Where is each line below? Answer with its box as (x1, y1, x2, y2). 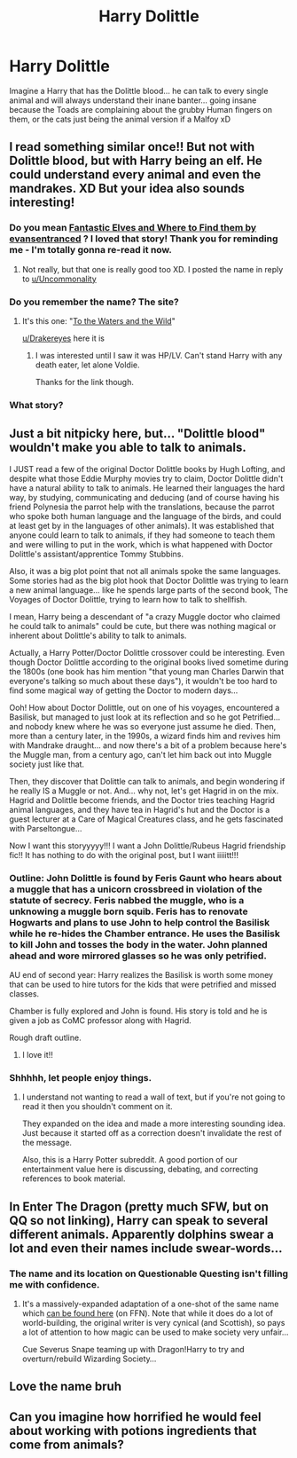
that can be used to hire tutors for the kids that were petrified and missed (9, 979, 277, 989)
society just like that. (9, 759, 85, 769)
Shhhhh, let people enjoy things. (9, 1071, 152, 1084)
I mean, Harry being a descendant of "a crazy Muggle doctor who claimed (9, 611, 281, 622)
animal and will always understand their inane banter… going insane (9, 95, 257, 106)
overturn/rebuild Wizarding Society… (21, 1353, 157, 1364)
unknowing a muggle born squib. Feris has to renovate (9, 905, 248, 918)
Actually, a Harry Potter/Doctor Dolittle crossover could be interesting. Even (9, 647, 285, 658)
